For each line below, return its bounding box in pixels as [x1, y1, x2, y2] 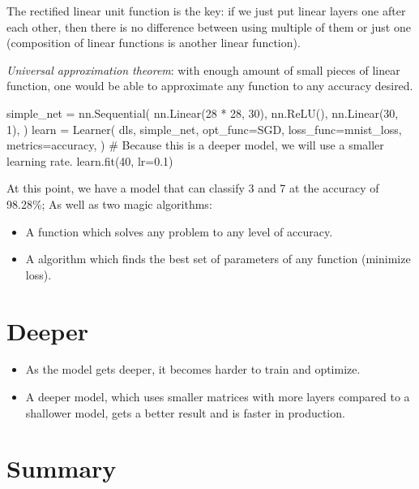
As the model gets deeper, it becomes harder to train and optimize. [25, 361, 361, 378]
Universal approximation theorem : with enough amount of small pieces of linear [6, 61, 400, 78]
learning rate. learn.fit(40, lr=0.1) [6, 152, 173, 169]
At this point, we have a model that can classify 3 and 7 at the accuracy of [6, 180, 379, 197]
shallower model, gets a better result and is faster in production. [25, 404, 345, 421]
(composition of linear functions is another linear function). [6, 34, 301, 51]
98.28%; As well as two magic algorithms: [6, 195, 212, 212]
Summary [6, 452, 117, 485]
